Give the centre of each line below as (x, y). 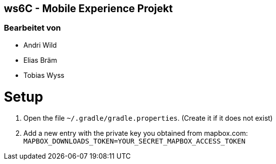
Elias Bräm (40, 60)
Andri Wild (40, 45)
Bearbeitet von (32, 28)
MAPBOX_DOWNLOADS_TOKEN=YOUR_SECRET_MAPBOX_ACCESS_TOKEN (135, 141)
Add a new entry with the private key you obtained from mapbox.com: (136, 133)
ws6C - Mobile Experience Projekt (89, 9)
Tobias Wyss (44, 75)
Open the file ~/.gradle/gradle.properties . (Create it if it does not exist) (148, 118)
